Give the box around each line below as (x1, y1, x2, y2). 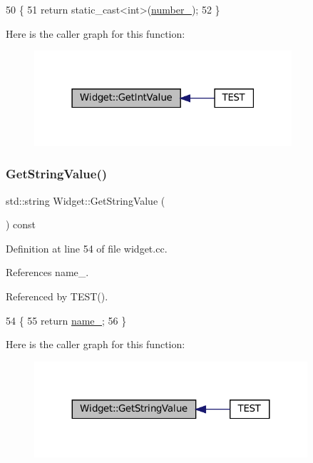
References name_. (6, 265, 89, 280)
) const (6, 217, 36, 232)
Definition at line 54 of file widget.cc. (6, 240, 168, 255)
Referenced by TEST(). (6, 289, 108, 304)
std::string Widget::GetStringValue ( (6, 193, 165, 208)
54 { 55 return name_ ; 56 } (6, 312, 127, 327)
